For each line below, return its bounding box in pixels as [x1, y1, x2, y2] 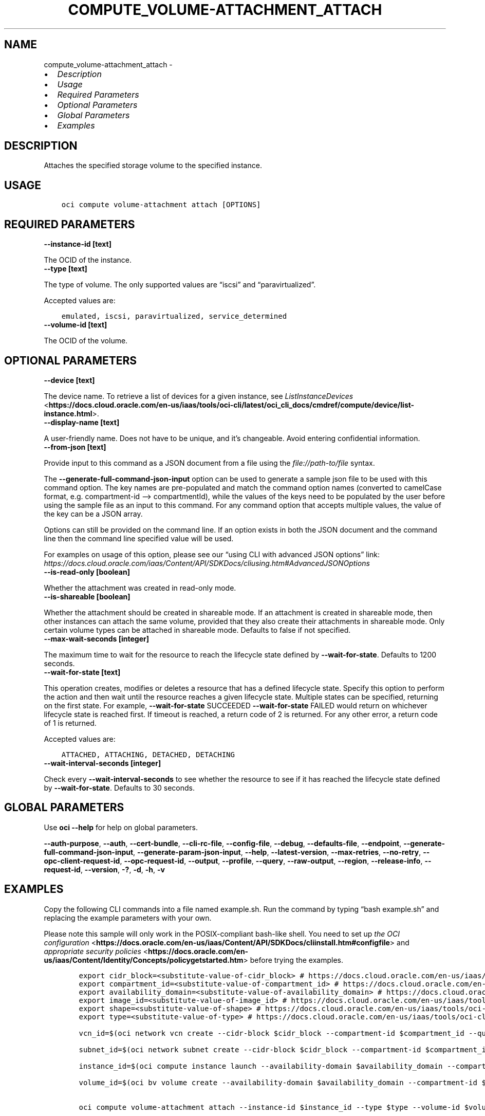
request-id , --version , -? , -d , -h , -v [44, 865, 165, 874]
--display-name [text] [44, 417, 120, 427]
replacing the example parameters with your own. [44, 913, 212, 922]
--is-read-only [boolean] [44, 567, 130, 576]
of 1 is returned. [44, 718, 97, 727]
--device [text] [44, 375, 95, 385]
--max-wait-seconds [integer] [44, 634, 149, 643]
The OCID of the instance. [44, 255, 132, 265]
